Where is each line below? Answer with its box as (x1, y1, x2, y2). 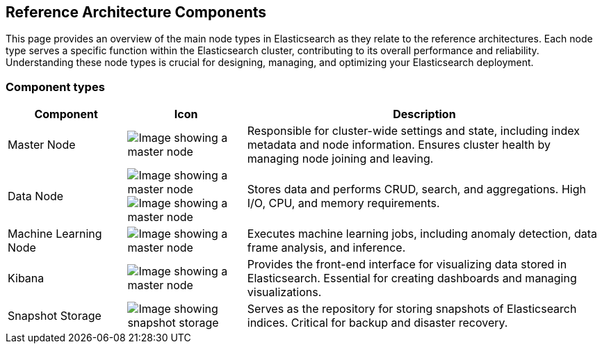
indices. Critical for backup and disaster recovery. (247, 316, 508, 330)
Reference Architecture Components (6, 3, 267, 21)
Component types (6, 79, 105, 94)
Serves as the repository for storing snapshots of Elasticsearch (247, 302, 577, 316)
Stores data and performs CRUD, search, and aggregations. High (247, 182, 586, 197)
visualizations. (247, 285, 322, 300)
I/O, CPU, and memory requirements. (247, 196, 440, 211)
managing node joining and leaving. (247, 152, 434, 166)
